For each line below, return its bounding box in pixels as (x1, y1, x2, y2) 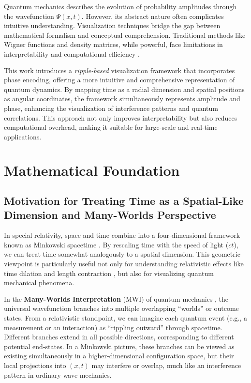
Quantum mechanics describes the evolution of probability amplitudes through (4, 1, 237, 11)
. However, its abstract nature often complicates (81, 11, 224, 21)
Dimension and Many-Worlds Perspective (4, 207, 216, 222)
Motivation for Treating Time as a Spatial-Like (4, 193, 244, 208)
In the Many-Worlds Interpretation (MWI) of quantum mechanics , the (4, 293, 228, 304)
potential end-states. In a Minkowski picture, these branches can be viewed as (4, 341, 235, 351)
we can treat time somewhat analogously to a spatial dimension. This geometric (4, 249, 240, 259)
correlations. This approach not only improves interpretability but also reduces (4, 112, 237, 123)
